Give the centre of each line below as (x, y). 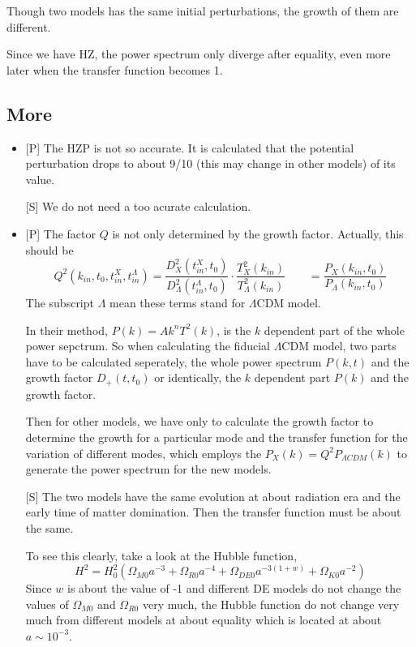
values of (47, 604)
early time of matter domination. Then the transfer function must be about (213, 512)
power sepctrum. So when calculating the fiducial (148, 346)
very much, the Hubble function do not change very (271, 604)
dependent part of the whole (334, 330)
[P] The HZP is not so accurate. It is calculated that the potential (190, 147)
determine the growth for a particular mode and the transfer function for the (217, 437)
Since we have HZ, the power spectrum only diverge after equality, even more (199, 54)
